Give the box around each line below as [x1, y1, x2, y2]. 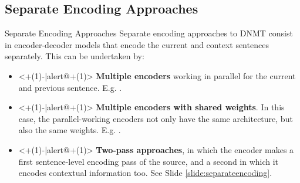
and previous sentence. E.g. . [18, 81, 122, 93]
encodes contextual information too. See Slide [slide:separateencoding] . [18, 167, 272, 179]
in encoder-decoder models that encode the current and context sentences [5, 38, 269, 50]
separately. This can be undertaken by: [5, 50, 144, 62]
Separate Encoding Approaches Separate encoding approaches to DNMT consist [5, 27, 293, 39]
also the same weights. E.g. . [18, 124, 121, 136]
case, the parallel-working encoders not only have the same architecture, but [18, 112, 293, 124]
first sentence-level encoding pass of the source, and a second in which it [18, 155, 279, 167]
